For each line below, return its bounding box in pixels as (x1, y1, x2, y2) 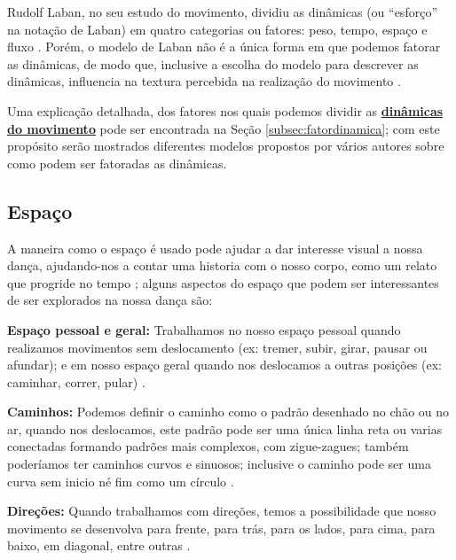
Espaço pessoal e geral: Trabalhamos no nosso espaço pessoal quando (7, 320, 401, 338)
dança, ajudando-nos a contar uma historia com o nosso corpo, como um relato (7, 256, 437, 275)
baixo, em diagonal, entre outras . (7, 536, 191, 555)
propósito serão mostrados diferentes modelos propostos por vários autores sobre (7, 136, 444, 155)
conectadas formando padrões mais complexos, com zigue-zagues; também (7, 437, 409, 455)
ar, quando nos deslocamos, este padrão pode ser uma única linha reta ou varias (7, 419, 443, 438)
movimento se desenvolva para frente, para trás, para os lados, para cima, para (7, 518, 436, 537)
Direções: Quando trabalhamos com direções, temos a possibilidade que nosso (7, 502, 436, 520)
